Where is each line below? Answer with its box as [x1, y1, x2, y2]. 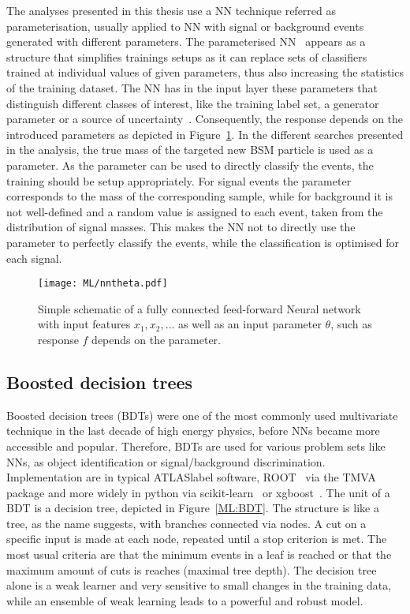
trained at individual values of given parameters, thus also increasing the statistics [6, 64, 404, 80]
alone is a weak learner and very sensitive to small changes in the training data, [6, 577, 392, 593]
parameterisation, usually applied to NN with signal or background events [6, 17, 364, 34]
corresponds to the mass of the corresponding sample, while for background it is [6, 188, 393, 204]
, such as [330, 316, 372, 332]
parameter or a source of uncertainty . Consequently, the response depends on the [6, 110, 404, 127]
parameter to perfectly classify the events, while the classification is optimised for [6, 234, 400, 250]
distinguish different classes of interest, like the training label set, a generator [6, 95, 379, 111]
